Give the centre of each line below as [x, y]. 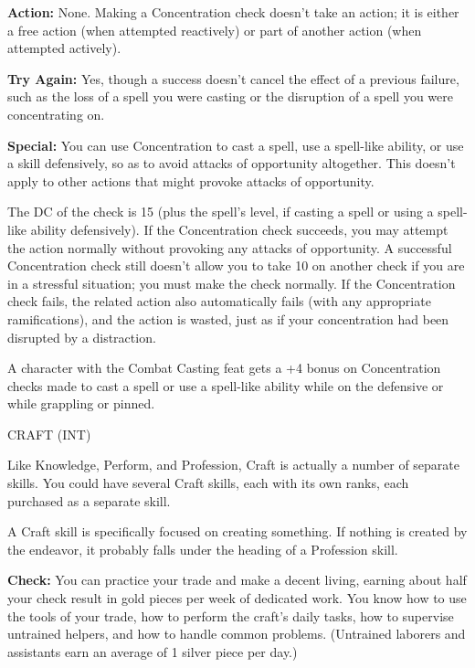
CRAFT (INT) [49, 434]
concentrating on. [56, 114]
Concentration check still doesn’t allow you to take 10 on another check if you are [236, 265]
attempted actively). [64, 48]
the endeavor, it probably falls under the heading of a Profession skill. [203, 549]
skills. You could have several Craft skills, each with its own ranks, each [208, 483]
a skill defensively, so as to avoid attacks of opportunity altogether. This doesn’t [232, 163]
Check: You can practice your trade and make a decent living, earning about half [237, 580]
